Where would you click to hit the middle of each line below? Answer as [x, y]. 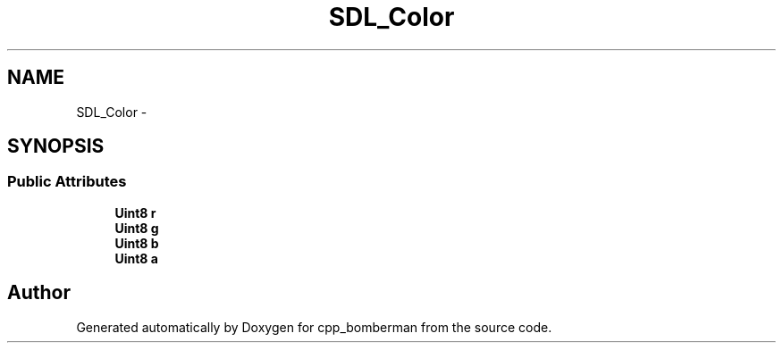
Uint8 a [136, 258]
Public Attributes [67, 182]
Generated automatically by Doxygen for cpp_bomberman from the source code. [314, 327]
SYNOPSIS [56, 146]
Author [39, 293]
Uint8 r [135, 212]
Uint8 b [137, 243]
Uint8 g [137, 228]
